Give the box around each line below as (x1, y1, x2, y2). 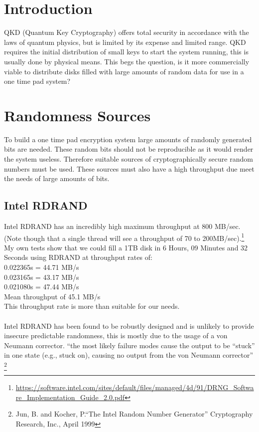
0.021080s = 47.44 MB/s (4, 281, 79, 292)
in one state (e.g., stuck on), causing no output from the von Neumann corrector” (4, 350, 254, 360)
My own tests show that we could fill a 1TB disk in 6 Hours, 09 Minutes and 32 (4, 242, 248, 252)
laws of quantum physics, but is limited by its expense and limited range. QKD (4, 36, 246, 47)
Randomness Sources (4, 105, 151, 125)
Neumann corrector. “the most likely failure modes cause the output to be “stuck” (4, 340, 255, 350)
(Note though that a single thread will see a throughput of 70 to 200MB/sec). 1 (4, 231, 245, 243)
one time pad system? (4, 76, 71, 86)
